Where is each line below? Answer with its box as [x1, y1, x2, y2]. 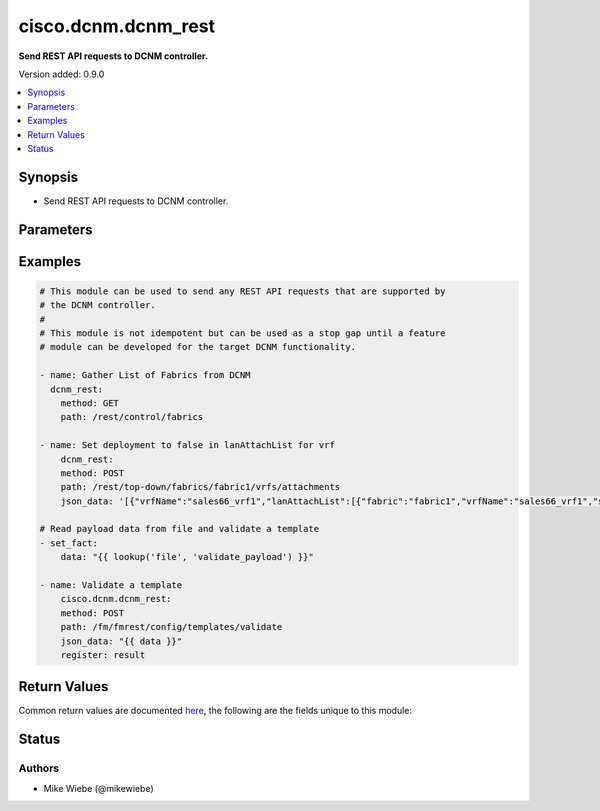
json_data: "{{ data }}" [60, 635, 183, 647]
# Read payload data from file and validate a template [39, 523, 320, 535]
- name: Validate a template [39, 580, 183, 591]
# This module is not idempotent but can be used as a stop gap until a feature [39, 327, 446, 339]
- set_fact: [39, 537, 99, 549]
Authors [18, 761, 60, 775]
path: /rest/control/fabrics [60, 411, 204, 423]
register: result [60, 649, 146, 660]
